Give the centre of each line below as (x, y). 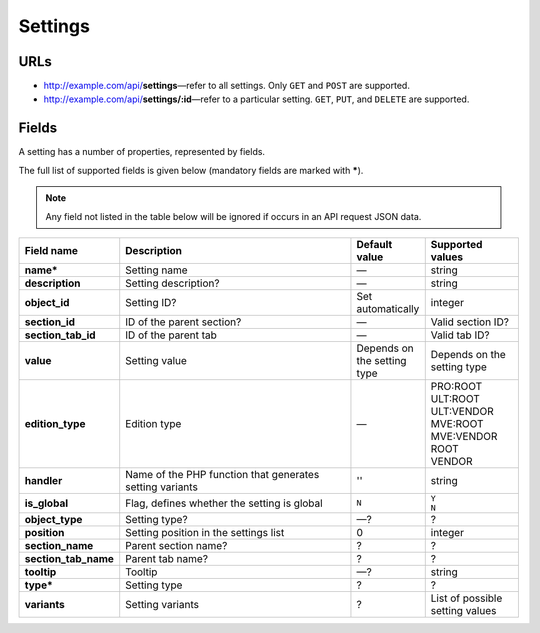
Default (374, 244)
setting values (463, 610)
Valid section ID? (470, 322)
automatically (388, 308)
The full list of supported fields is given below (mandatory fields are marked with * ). (191, 170)
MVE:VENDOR (464, 436)
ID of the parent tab (171, 335)
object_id (47, 302)
